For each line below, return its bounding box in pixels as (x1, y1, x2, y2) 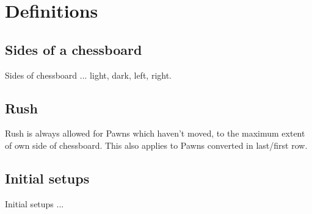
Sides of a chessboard (5, 40, 142, 59)
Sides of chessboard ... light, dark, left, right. (5, 68, 172, 81)
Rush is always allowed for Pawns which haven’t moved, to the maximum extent (5, 127, 305, 140)
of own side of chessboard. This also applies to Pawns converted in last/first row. (5, 138, 308, 151)
